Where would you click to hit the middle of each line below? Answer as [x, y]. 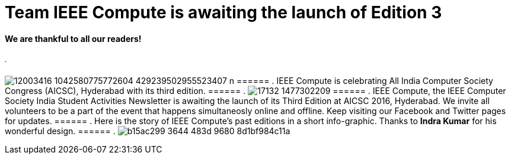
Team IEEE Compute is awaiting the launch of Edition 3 [223, 12]
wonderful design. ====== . [60, 131]
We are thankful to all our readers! [73, 38]
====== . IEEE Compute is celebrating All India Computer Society [365, 81]
